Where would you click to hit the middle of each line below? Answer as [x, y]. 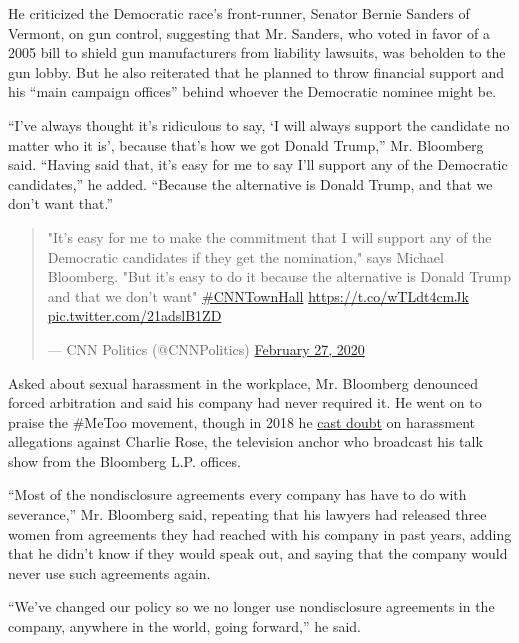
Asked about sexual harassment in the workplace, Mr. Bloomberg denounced [243, 382]
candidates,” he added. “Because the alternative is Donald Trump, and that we [250, 183]
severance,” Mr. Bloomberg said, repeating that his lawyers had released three [247, 514]
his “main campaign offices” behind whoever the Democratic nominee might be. [252, 91]
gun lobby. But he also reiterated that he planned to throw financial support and [256, 71]
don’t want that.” [61, 203]
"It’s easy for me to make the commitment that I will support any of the [269, 236]
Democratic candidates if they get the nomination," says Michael [245, 256]
